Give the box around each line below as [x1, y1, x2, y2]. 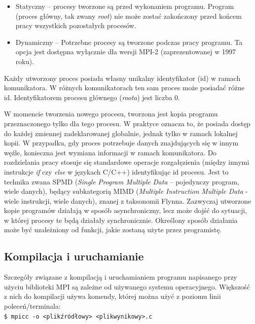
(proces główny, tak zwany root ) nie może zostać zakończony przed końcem [15, 10, 242, 21]
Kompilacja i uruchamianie [4, 249, 144, 264]
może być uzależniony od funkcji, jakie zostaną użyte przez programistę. [4, 224, 222, 235]
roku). [15, 56, 34, 66]
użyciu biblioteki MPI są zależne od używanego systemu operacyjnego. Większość [4, 281, 250, 291]
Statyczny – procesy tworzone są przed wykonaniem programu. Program [15, 1, 234, 11]
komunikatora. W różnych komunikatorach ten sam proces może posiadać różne [4, 82, 245, 93]
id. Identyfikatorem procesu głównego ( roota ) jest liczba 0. [4, 92, 180, 102]
